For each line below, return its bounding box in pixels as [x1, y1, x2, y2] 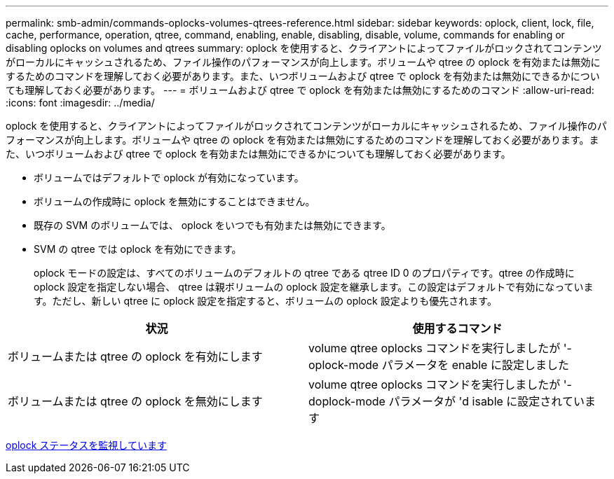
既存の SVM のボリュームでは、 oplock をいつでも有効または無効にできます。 [34, 219, 391, 231]
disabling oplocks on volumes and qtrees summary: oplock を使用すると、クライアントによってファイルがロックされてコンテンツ [6, 42, 602, 54]
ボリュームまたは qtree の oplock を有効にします [8, 349, 263, 363]
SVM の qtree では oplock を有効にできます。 [34, 243, 242, 255]
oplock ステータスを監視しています [6, 439, 167, 451]
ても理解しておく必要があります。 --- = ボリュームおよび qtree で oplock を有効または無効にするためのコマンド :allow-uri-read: [6, 84, 594, 96]
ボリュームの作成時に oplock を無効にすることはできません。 [34, 195, 315, 207]
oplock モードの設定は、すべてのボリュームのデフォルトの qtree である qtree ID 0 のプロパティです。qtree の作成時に [34, 267, 575, 279]
